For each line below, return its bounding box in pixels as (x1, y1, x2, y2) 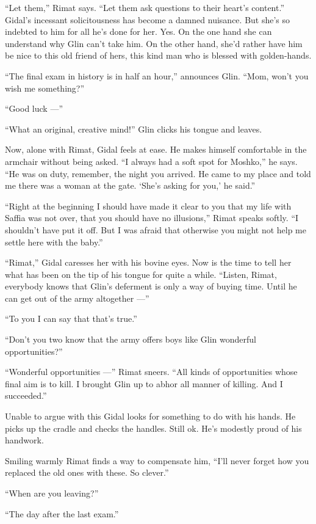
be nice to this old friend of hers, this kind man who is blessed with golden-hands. (5, 49, 312, 62)
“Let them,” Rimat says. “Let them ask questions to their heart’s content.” (5, 1, 284, 13)
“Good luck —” (5, 102, 63, 115)
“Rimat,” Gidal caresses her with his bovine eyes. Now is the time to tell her (5, 256, 292, 269)
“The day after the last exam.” (5, 507, 119, 520)
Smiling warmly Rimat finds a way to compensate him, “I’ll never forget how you (5, 454, 309, 467)
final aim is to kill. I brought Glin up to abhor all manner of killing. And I (5, 377, 283, 390)
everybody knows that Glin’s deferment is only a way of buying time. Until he (5, 280, 297, 293)
